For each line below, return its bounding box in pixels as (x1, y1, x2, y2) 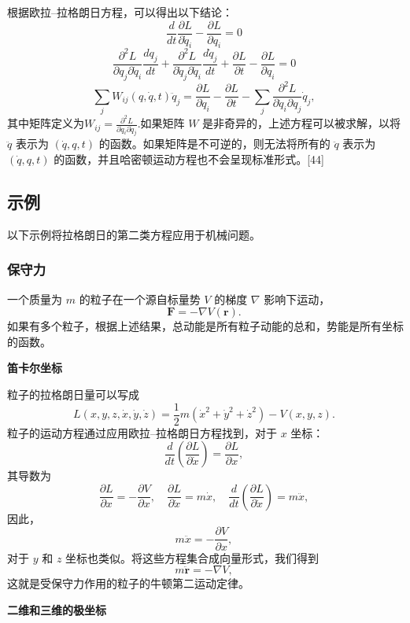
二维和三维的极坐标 (7, 601, 106, 617)
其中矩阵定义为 (7, 115, 84, 131)
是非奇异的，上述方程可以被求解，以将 (202, 115, 401, 131)
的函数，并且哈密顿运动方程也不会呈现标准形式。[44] (54, 151, 324, 168)
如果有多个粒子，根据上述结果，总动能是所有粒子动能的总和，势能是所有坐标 (7, 318, 404, 334)
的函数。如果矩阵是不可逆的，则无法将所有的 (98, 135, 331, 152)
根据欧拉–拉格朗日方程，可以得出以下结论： (7, 4, 233, 20)
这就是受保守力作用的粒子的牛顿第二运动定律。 (7, 575, 249, 592)
